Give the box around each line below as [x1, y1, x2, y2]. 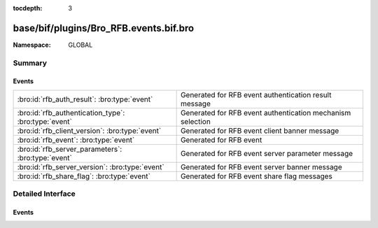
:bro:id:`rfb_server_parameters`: [17, 144, 122, 154]
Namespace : [13, 41, 52, 49]
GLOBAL [68, 41, 93, 49]
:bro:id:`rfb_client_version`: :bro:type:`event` [17, 126, 162, 136]
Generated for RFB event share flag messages [180, 171, 332, 181]
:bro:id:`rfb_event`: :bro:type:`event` [17, 135, 135, 145]
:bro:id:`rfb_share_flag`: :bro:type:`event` [17, 171, 150, 181]
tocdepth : [13, 4, 43, 12]
